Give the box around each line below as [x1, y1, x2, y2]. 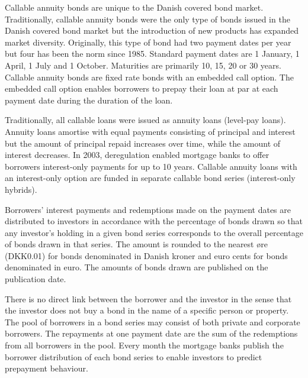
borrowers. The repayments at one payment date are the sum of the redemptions [5, 327, 298, 340]
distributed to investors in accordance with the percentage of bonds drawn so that [5, 215, 303, 227]
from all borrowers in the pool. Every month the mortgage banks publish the [5, 339, 284, 351]
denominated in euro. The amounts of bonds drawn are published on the [5, 261, 268, 273]
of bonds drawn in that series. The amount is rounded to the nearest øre [5, 238, 268, 250]
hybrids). [5, 183, 37, 195]
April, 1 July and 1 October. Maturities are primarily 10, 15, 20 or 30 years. [5, 59, 281, 71]
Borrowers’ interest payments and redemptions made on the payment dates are [5, 203, 291, 215]
